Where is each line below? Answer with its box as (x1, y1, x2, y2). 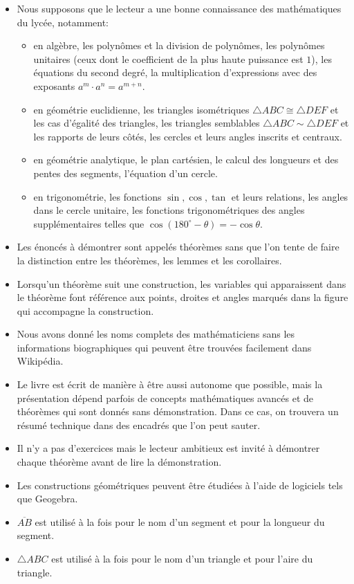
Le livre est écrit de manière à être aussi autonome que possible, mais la (17, 377, 323, 392)
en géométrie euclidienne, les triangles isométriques (33, 102, 250, 116)
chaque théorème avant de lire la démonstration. (17, 455, 222, 469)
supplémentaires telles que (33, 216, 145, 230)
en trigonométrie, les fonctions (33, 189, 162, 203)
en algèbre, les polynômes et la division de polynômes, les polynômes (33, 38, 325, 53)
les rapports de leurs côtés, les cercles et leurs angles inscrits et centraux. (33, 129, 342, 143)
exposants (33, 78, 75, 93)
